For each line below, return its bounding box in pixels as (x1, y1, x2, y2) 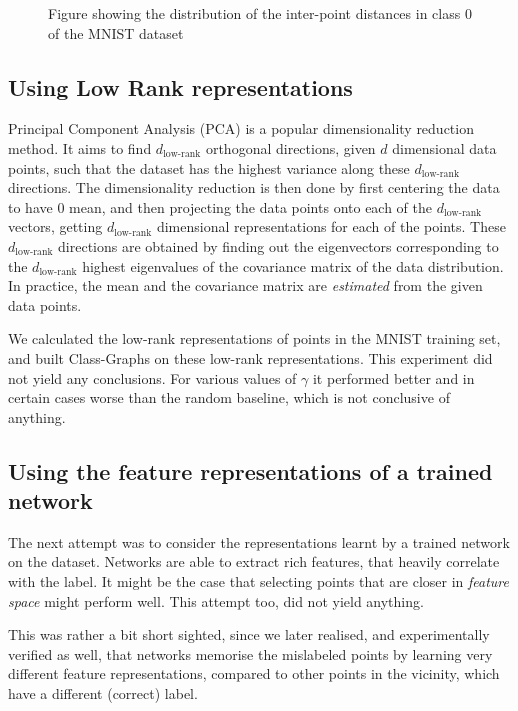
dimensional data (392, 137, 497, 158)
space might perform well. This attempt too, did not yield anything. (8, 590, 424, 611)
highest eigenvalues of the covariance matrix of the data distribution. (82, 255, 504, 276)
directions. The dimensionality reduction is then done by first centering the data (8, 177, 500, 198)
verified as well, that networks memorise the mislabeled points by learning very (8, 643, 493, 664)
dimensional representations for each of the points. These (156, 216, 506, 237)
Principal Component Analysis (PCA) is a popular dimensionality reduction (8, 118, 474, 139)
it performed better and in (312, 367, 475, 388)
